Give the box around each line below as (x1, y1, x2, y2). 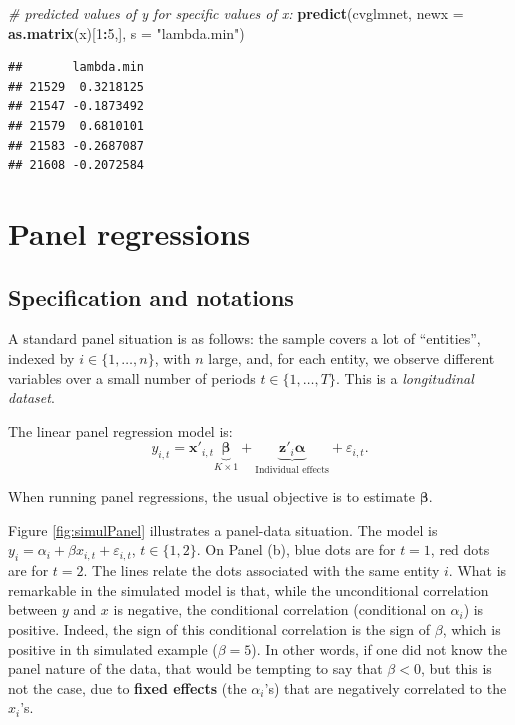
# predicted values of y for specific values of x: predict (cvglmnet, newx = (8, 3, 464, 23)
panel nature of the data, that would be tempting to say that (8, 658, 383, 679)
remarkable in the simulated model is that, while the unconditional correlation (8, 579, 489, 600)
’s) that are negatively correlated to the (264, 677, 507, 698)
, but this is (420, 658, 492, 679)
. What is (448, 560, 507, 581)
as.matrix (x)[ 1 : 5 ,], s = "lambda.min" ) (8, 22, 245, 43)
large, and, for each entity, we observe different (208, 347, 495, 368)
